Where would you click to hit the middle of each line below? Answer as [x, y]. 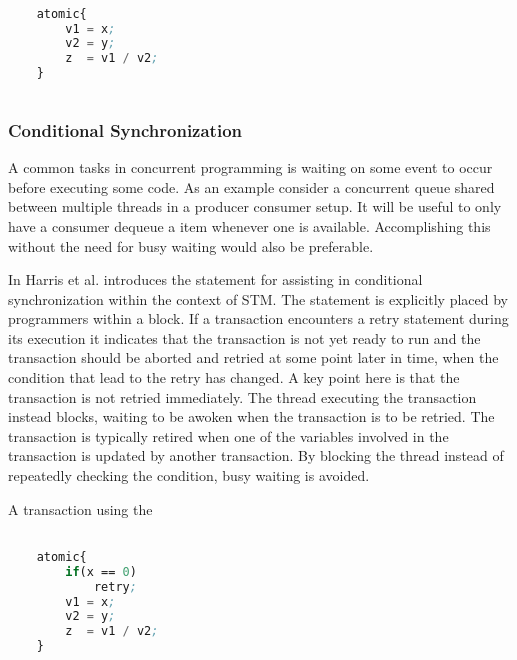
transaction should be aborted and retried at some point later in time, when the [253, 357]
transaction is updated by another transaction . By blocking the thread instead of [256, 455]
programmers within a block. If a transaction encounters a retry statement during [258, 318]
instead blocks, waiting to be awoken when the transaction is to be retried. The [251, 416]
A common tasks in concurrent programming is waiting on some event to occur [250, 167]
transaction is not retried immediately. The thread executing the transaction [242, 396]
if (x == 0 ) [101, 571]
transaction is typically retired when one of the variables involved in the [228, 435]
